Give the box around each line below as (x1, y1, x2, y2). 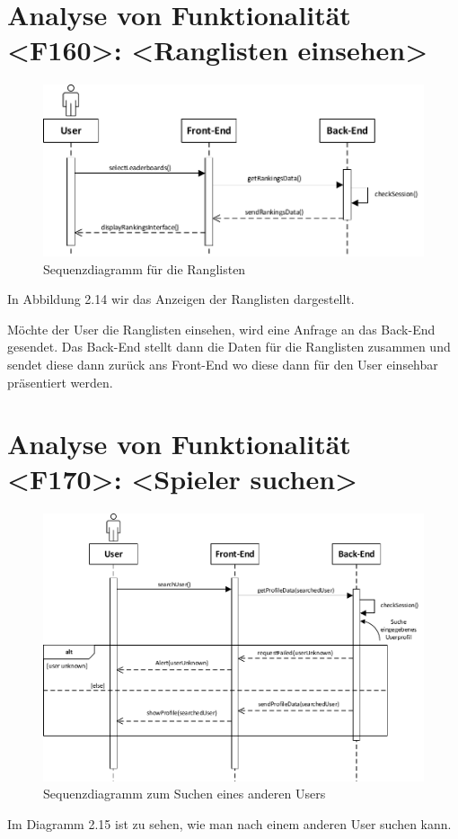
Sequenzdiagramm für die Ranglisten (43, 259, 246, 278)
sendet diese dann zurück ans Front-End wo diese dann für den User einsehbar (7, 354, 438, 373)
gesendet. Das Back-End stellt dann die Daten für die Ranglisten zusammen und (7, 337, 451, 356)
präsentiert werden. (7, 372, 113, 391)
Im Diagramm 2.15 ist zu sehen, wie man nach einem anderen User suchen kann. (7, 814, 452, 833)
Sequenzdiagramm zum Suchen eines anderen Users (43, 784, 326, 803)
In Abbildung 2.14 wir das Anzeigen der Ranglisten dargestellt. (7, 290, 355, 308)
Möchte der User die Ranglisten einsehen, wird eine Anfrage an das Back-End (7, 319, 436, 338)
